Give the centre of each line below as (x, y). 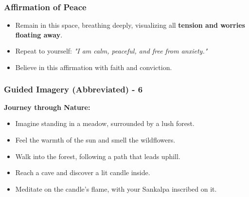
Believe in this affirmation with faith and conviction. (94, 67)
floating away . (39, 34)
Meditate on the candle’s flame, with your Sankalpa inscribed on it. (116, 188)
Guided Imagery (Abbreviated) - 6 (73, 89)
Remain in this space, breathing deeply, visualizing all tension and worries (130, 25)
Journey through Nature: (47, 107)
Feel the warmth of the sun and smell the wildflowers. (95, 140)
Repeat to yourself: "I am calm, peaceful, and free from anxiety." (111, 51)
